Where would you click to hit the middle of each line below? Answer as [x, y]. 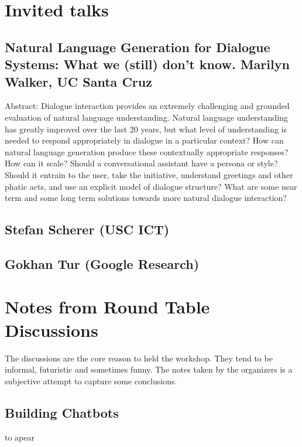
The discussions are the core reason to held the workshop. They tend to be [139, 358]
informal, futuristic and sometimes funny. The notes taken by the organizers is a [149, 369]
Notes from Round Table [107, 307]
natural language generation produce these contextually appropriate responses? [147, 151]
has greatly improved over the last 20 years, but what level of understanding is [146, 129]
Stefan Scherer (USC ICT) [87, 229]
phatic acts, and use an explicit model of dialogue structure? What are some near [151, 186]
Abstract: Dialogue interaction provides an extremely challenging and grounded [147, 106]
